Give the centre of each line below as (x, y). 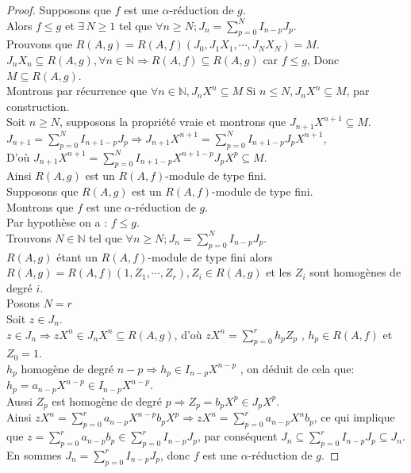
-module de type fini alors (210, 256)
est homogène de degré (107, 401)
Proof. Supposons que (59, 10)
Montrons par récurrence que (77, 91)
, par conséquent (237, 436)
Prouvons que (40, 44)
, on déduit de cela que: (297, 368)
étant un (77, 256)
